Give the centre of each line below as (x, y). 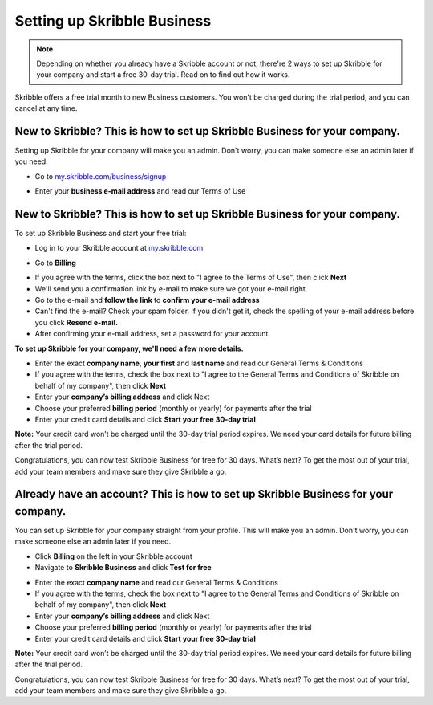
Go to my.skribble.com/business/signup (101, 176)
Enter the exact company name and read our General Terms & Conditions (156, 582)
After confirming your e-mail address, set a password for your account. (152, 334)
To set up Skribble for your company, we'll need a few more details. (129, 348)
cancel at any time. (46, 108)
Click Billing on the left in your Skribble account (113, 556)
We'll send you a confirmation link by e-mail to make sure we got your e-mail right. (171, 288)
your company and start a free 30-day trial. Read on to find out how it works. (163, 75)
